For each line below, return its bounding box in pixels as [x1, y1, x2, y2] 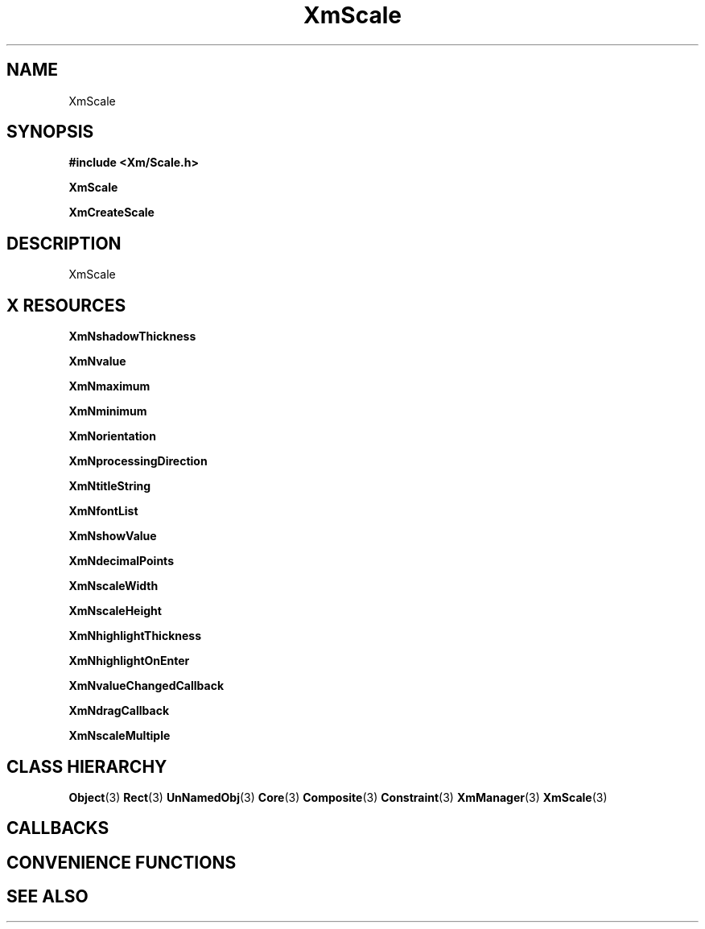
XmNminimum [68, 404, 147, 419]
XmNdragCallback [68, 704, 170, 718]
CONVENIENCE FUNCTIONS [6, 852, 237, 873]
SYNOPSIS [6, 122, 94, 142]
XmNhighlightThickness [68, 629, 201, 643]
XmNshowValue [68, 529, 157, 543]
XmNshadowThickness [68, 329, 196, 344]
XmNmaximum [68, 379, 150, 394]
